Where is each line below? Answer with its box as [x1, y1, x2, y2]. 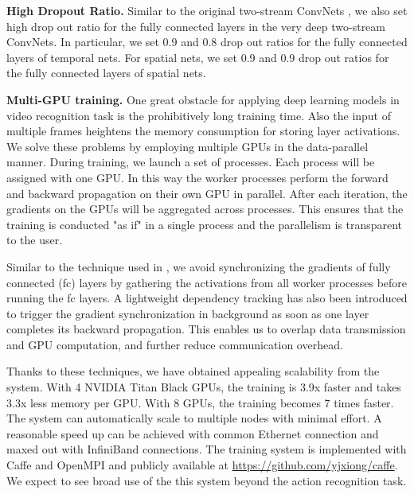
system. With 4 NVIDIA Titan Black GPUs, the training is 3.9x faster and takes [6, 379, 401, 395]
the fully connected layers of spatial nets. [6, 64, 206, 81]
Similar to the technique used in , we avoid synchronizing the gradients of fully [6, 258, 391, 274]
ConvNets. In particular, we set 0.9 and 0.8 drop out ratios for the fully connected [6, 33, 408, 50]
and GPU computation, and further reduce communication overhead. [6, 336, 343, 352]
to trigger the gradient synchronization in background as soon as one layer [6, 305, 369, 321]
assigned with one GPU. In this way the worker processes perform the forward [6, 169, 389, 185]
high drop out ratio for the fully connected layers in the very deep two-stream [6, 18, 385, 34]
